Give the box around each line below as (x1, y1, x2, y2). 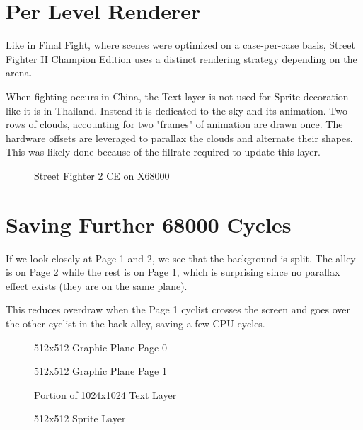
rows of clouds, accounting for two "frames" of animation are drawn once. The (6, 117, 343, 132)
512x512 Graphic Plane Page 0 (34, 339, 167, 354)
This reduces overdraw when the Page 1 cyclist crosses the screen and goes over (6, 302, 351, 317)
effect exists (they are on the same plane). (6, 278, 188, 293)
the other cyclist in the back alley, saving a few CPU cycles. (6, 315, 265, 330)
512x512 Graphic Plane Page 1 (34, 364, 167, 378)
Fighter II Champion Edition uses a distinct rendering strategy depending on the (6, 51, 357, 66)
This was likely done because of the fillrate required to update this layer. (6, 144, 321, 159)
